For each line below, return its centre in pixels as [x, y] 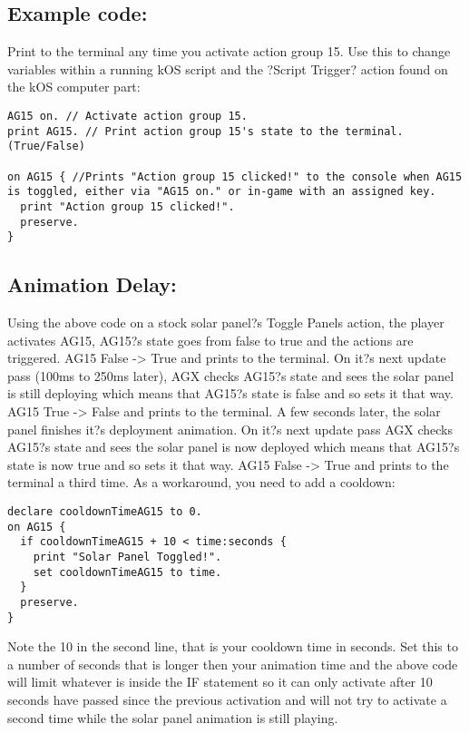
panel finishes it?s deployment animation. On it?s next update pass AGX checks [230, 429]
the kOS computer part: [74, 87]
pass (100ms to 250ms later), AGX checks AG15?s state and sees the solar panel [231, 375]
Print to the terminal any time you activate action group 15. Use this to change [229, 51]
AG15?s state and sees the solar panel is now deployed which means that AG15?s [234, 447]
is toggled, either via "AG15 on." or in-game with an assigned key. [222, 192]
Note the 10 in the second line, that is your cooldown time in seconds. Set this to [233, 646]
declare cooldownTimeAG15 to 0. [105, 512]
